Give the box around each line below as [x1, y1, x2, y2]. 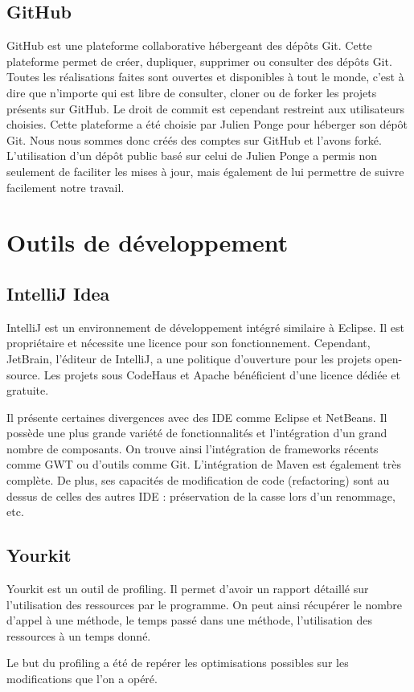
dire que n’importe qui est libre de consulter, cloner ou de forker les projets [6, 84, 377, 100]
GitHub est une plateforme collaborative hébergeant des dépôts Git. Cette [6, 37, 372, 54]
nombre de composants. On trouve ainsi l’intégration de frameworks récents [6, 440, 379, 457]
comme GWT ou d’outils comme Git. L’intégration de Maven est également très [6, 456, 402, 473]
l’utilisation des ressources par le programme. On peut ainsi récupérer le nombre [6, 596, 402, 612]
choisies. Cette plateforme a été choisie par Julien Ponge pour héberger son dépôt [6, 116, 408, 133]
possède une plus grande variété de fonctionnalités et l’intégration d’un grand [6, 424, 387, 441]
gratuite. [6, 382, 49, 399]
